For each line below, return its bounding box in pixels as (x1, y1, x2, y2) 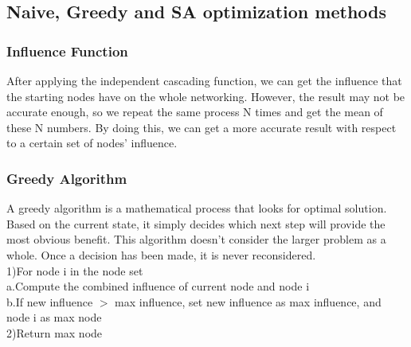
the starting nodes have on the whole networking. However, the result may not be (6, 88, 405, 104)
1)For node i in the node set (6, 262, 143, 279)
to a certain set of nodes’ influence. (6, 135, 178, 151)
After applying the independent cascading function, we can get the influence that (6, 72, 402, 88)
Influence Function (6, 41, 128, 60)
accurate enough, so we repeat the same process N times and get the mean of (6, 103, 383, 120)
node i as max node (6, 309, 102, 326)
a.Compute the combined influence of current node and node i (6, 278, 310, 294)
